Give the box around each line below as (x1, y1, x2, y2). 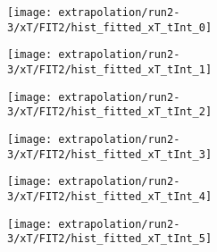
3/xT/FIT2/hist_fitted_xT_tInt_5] (7, 232, 213, 246)
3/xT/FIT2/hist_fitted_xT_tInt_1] (7, 63, 213, 76)
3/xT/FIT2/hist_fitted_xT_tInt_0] (7, 21, 213, 34)
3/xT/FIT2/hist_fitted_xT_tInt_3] (7, 147, 213, 161)
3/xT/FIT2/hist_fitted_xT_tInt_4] (7, 189, 213, 203)
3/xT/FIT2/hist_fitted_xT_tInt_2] (7, 105, 213, 119)
